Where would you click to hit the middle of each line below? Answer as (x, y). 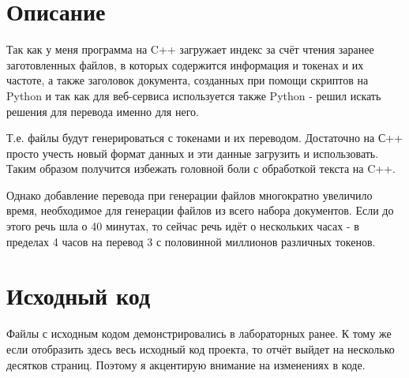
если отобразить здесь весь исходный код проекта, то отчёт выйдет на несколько (201, 348)
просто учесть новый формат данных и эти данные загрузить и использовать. (193, 153)
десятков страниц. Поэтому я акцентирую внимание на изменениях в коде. (186, 364)
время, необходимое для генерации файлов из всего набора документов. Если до (200, 210)
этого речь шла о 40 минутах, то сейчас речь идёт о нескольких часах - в (183, 226)
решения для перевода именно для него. (103, 111)
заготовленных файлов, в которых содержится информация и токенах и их (185, 64)
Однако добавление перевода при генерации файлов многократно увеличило (189, 195)
